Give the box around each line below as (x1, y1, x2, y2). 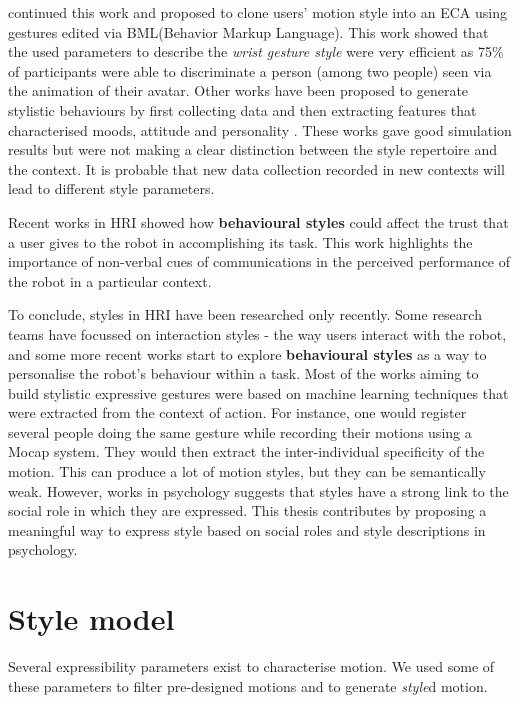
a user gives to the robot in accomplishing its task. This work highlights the (8, 231, 473, 252)
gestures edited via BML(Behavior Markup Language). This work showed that (8, 21, 489, 42)
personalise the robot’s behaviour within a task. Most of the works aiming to (8, 363, 479, 384)
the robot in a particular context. (8, 270, 212, 291)
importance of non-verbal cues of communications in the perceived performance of (8, 251, 511, 272)
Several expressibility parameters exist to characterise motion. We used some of (8, 656, 495, 677)
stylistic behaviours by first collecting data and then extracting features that (8, 99, 477, 120)
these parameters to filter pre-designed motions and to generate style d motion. (8, 675, 488, 696)
